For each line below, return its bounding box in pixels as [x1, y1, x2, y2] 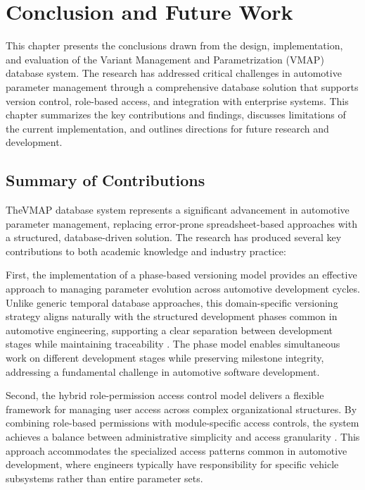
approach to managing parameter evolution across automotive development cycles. [6, 281, 360, 296]
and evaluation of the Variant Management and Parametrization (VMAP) [6, 51, 324, 66]
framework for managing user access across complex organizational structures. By [6, 401, 357, 416]
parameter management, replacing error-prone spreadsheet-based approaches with [6, 216, 357, 231]
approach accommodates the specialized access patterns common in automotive [6, 443, 347, 458]
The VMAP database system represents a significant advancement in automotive [6, 202, 350, 217]
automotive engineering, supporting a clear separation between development [6, 322, 333, 337]
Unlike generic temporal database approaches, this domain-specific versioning [6, 295, 338, 310]
